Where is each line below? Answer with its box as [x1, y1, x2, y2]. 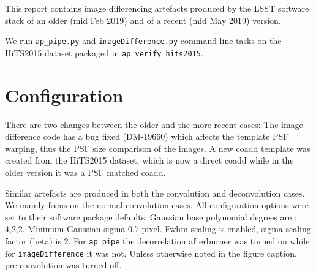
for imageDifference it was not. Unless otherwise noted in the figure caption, [5, 246, 297, 259]
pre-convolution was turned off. [5, 258, 122, 271]
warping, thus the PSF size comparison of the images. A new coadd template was [5, 141, 310, 154]
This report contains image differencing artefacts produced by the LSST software [5, 2, 309, 14]
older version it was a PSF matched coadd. [5, 166, 166, 178]
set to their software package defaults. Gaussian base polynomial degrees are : [5, 210, 297, 223]
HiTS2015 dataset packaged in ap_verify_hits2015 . [5, 46, 203, 59]
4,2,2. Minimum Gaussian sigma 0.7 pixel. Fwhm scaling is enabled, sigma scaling [5, 222, 311, 235]
